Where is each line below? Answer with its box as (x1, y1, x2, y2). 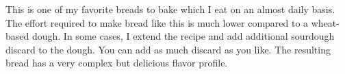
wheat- (311, 15, 340, 29)
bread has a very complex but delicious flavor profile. (5, 56, 228, 70)
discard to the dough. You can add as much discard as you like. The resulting (5, 42, 331, 56)
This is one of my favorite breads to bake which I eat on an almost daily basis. (5, 2, 335, 16)
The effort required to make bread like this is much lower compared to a (5, 15, 309, 29)
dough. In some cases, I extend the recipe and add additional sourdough (31, 29, 335, 43)
